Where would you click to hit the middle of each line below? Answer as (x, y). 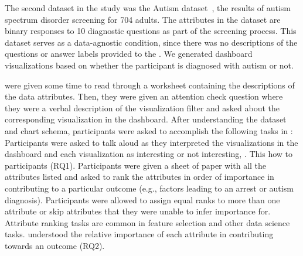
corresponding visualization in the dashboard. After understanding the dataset (146, 119)
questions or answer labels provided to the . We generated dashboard (129, 54)
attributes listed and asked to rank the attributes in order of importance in (139, 177)
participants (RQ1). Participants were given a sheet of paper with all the (136, 165)
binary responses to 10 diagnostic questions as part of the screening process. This (151, 31)
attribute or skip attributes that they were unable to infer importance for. (138, 211)
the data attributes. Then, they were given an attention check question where (144, 96)
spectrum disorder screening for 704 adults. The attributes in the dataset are (143, 19)
